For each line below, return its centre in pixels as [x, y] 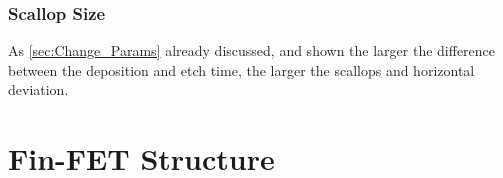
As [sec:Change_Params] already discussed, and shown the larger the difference [252, 50]
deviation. [38, 89]
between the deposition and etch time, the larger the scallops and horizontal [241, 69]
